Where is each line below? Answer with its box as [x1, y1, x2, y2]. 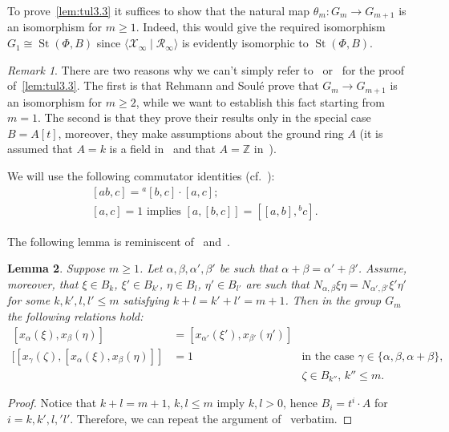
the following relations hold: [7, 307, 144, 324]
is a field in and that [109, 140, 216, 157]
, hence [283, 394, 318, 411]
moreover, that [7, 275, 79, 292]
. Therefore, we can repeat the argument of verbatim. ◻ [70, 410, 353, 426]
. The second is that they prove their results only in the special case [37, 109, 371, 126]
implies [146, 205, 181, 217]
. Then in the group [285, 292, 382, 309]
